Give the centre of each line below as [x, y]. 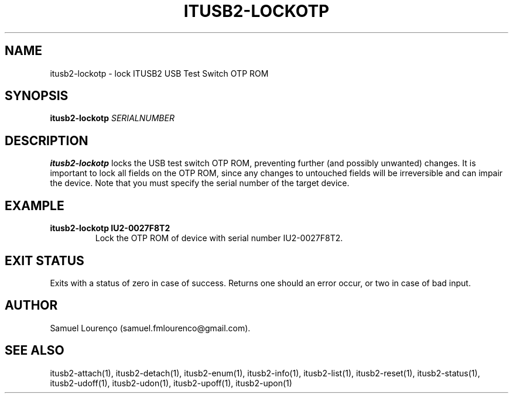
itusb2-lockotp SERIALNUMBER [112, 118]
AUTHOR [31, 306]
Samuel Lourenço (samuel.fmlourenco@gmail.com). [150, 328]
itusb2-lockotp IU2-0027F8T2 [110, 228]
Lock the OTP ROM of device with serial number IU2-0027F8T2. [219, 238]
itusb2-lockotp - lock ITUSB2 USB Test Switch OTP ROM [159, 73]
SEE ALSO [35, 351]
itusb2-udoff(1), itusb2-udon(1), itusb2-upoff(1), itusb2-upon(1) [171, 383]
